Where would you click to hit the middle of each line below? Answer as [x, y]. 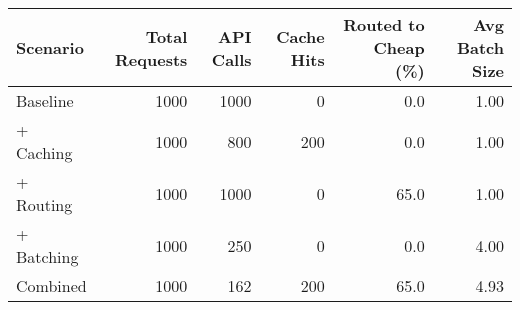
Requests [151, 59]
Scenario [50, 47]
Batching [47, 256]
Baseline [45, 100]
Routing [44, 204]
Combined [51, 285]
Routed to [384, 24]
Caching [44, 152]
